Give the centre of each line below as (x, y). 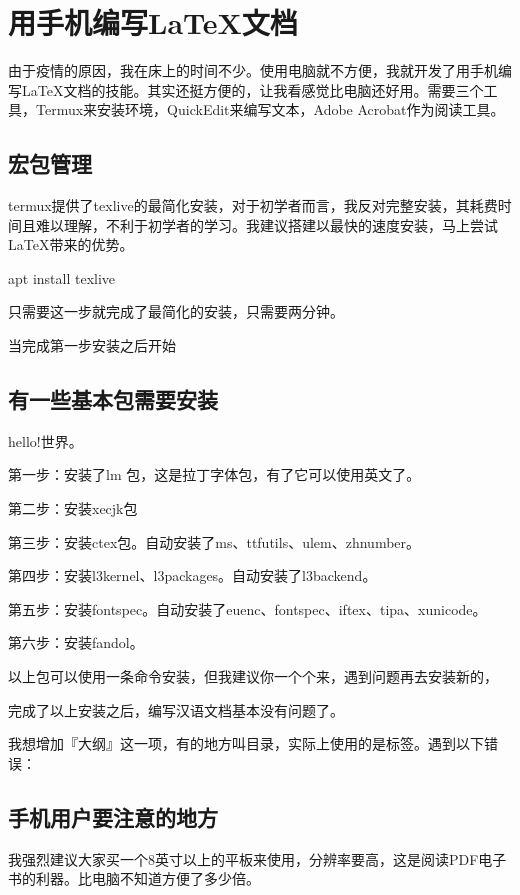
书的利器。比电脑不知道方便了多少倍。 (134, 878)
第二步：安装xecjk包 (73, 508)
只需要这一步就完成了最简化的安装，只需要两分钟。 (176, 311)
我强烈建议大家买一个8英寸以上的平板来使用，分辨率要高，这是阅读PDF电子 (257, 858)
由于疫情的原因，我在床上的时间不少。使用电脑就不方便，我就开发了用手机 (253, 70)
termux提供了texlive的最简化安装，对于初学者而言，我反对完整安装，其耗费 (253, 205)
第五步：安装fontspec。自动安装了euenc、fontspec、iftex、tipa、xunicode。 (247, 608)
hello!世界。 (45, 440)
